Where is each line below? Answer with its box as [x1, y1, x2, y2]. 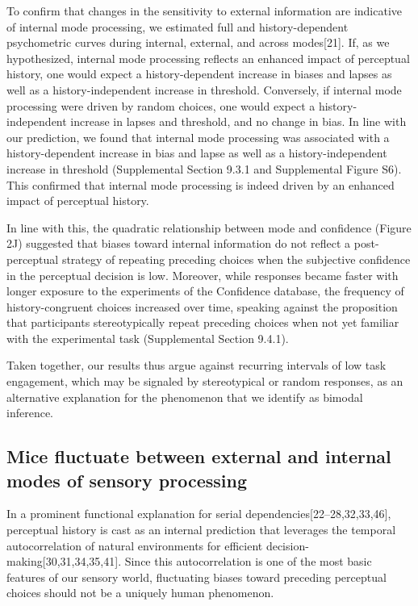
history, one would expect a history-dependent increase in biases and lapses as [6, 65, 392, 82]
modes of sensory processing [6, 467, 247, 492]
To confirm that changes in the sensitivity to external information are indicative [6, 2, 403, 19]
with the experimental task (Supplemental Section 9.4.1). [6, 329, 289, 346]
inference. [6, 404, 53, 421]
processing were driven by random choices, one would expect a [6, 97, 316, 114]
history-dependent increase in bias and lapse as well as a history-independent [6, 144, 387, 161]
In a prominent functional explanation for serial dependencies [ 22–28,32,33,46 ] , [6, 505, 391, 522]
